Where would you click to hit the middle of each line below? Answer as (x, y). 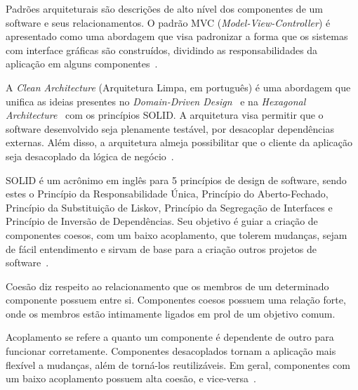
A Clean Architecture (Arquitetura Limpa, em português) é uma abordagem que (178, 87)
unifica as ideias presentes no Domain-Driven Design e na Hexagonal (156, 101)
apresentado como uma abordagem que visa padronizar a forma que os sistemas (177, 36)
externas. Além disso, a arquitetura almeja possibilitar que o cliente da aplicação (179, 142)
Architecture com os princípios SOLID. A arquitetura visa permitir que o (165, 115)
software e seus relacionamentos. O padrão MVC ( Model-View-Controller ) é (168, 22)
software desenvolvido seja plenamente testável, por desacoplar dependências (170, 128)
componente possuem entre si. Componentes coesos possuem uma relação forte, (176, 300)
